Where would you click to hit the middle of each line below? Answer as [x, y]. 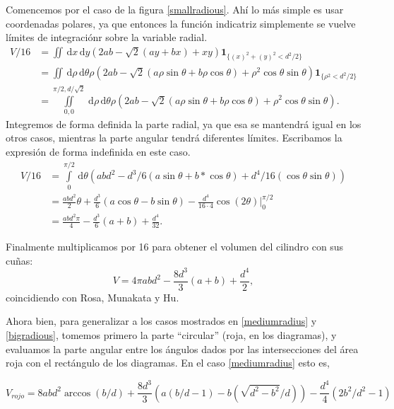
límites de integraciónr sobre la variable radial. [107, 37]
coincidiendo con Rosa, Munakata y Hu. [92, 297]
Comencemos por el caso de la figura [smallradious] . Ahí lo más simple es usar [175, 9]
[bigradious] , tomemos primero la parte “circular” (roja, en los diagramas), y [171, 335]
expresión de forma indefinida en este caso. [98, 152]
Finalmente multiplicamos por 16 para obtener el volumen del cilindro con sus [175, 247]
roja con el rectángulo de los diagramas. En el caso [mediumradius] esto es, [168, 363]
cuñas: [19, 260]
